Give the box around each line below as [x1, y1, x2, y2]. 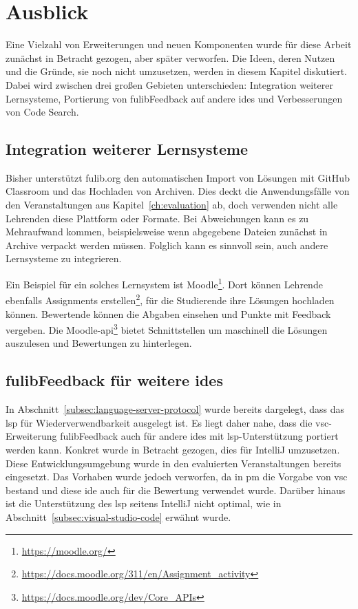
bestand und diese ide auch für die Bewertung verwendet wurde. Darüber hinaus [6, 482, 346, 497]
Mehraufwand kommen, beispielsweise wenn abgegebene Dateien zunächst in [6, 224, 328, 239]
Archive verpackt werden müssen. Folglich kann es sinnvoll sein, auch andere [6, 237, 328, 252]
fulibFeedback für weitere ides [6, 370, 223, 391]
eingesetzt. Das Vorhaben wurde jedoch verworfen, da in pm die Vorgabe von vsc [6, 469, 348, 484]
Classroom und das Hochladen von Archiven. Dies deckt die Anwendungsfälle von [6, 184, 350, 198]
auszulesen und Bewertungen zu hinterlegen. [6, 336, 192, 350]
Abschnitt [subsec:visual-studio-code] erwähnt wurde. [6, 509, 231, 524]
